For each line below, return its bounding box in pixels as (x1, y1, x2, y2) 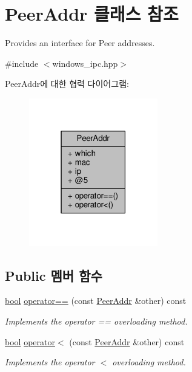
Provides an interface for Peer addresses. (5, 36, 155, 49)
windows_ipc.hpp (52, 57, 118, 69)
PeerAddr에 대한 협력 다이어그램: (5, 77, 129, 90)
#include (5, 57, 39, 69)
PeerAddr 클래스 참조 (5, 1, 179, 26)
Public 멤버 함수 (5, 266, 102, 284)
